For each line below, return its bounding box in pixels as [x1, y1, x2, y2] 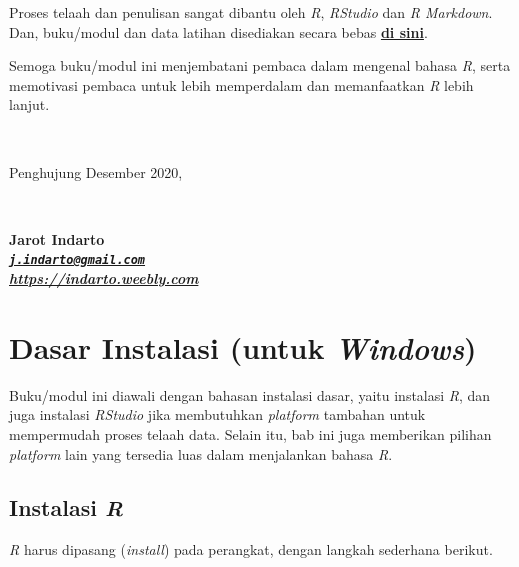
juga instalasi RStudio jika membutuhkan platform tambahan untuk [9, 404, 426, 425]
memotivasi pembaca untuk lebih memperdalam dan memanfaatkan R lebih [9, 74, 474, 95]
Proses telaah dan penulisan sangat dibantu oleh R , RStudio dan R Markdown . [9, 2, 493, 22]
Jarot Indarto [9, 228, 105, 249]
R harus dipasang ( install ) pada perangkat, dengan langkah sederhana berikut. [9, 539, 493, 560]
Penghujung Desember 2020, [9, 161, 183, 182]
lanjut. [9, 94, 50, 115]
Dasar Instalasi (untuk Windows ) [9, 326, 477, 368]
